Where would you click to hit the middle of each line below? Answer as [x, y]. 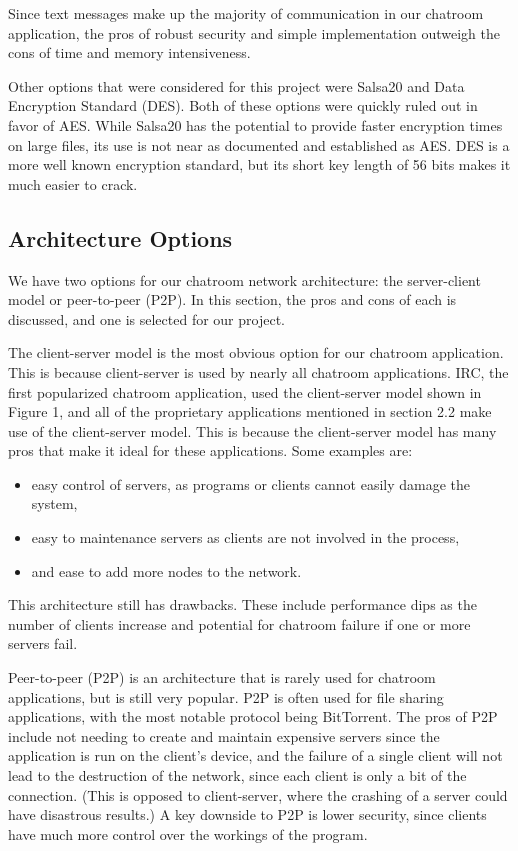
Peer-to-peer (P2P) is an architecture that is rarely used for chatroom [222, 677]
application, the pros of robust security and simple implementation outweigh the [254, 32]
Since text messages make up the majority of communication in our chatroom [246, 13]
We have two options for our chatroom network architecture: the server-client [244, 279]
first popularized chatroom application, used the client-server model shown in [245, 391]
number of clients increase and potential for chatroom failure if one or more [239, 623]
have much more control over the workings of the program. [188, 833]
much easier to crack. [73, 183]
